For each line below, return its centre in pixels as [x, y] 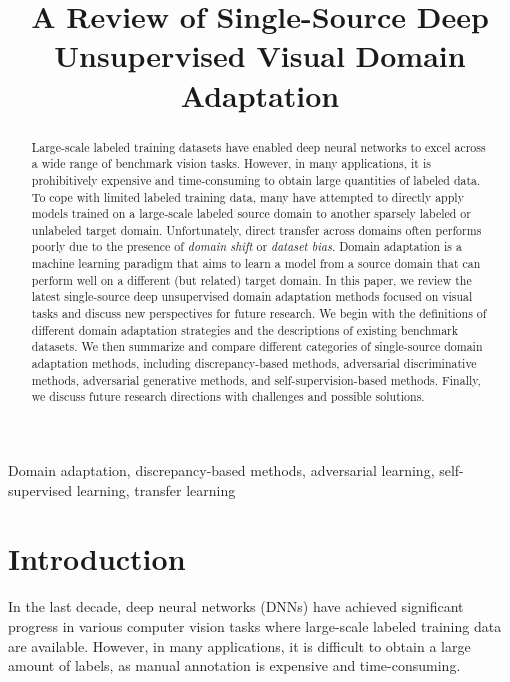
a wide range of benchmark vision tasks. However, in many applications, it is [231, 163]
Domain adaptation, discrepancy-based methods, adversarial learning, [221, 470]
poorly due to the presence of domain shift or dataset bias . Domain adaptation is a [246, 246]
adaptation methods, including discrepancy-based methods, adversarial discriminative [254, 363]
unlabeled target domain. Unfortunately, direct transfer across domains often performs [256, 229]
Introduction [97, 558]
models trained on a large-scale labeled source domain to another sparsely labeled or [251, 213]
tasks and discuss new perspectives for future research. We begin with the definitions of [259, 313]
